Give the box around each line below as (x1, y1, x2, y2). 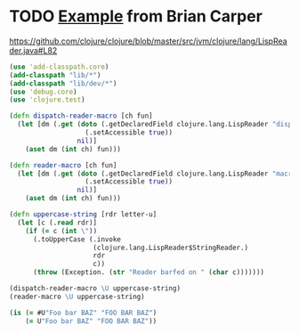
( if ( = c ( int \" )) (25, 226, 98, 235)
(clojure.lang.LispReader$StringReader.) (93, 243, 249, 252)
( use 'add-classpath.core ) (9, 62, 109, 71)
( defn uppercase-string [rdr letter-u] (9, 210, 158, 219)
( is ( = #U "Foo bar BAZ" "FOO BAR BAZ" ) (9, 308, 158, 317)
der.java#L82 (9, 45, 58, 55)
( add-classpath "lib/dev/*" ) (9, 78, 117, 88)
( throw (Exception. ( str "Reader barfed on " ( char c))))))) (32, 268, 265, 277)
